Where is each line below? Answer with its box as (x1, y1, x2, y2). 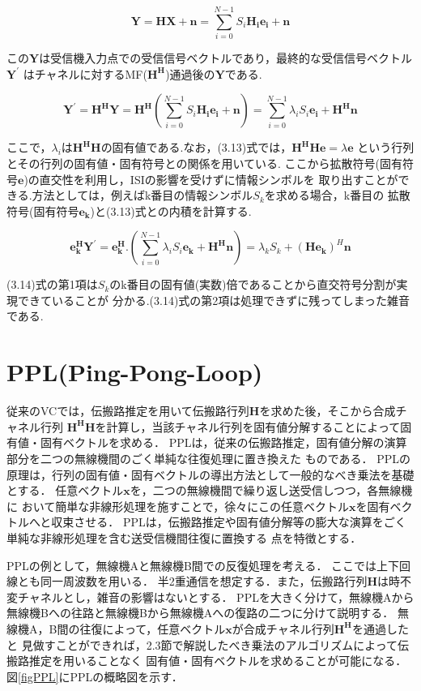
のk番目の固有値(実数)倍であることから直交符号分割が (109, 276, 397, 293)
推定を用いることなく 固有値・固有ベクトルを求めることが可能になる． (28, 652, 407, 669)
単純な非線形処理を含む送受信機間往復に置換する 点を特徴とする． (6, 529, 362, 546)
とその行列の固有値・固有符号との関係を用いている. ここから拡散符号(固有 (6, 154, 403, 171)
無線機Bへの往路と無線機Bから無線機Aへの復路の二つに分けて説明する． (6, 604, 394, 621)
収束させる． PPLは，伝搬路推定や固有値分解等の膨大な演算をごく (51, 513, 406, 530)
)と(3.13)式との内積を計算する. (90, 202, 252, 219)
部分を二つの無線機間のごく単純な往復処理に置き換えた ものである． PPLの (6, 449, 410, 466)
